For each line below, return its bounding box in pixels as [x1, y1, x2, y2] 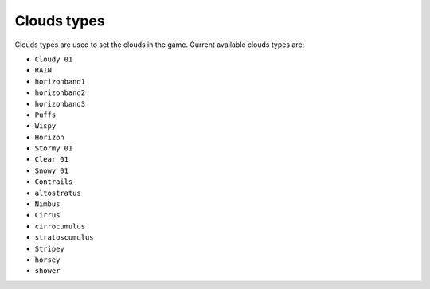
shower [34, 267, 61, 275]
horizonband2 [34, 88, 86, 97]
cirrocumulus [34, 221, 86, 231]
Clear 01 [34, 155, 69, 164]
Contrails [34, 178, 73, 186]
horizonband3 [34, 100, 86, 108]
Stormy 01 [34, 144, 73, 153]
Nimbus [34, 200, 61, 209]
